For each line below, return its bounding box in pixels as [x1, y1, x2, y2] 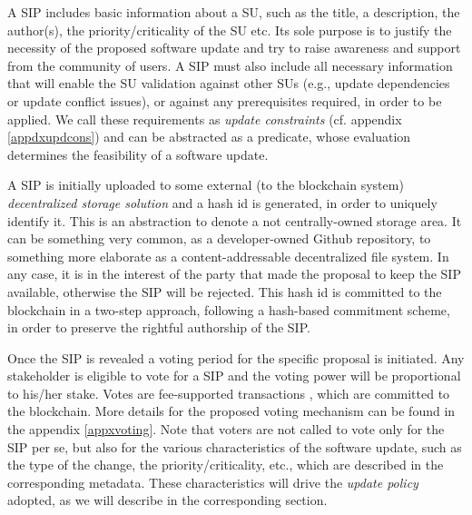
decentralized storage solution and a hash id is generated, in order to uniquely [7, 193, 438, 212]
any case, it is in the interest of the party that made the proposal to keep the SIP [7, 264, 461, 283]
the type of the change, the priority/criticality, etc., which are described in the [7, 455, 444, 474]
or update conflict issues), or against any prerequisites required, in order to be [7, 91, 442, 110]
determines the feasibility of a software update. [7, 144, 269, 163]
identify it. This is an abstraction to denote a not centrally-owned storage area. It [7, 211, 462, 230]
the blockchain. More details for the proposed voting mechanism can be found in [7, 401, 456, 421]
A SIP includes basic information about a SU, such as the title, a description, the [7, 3, 460, 21]
